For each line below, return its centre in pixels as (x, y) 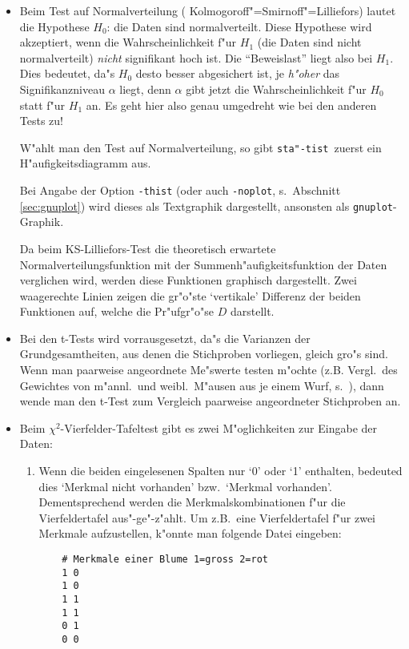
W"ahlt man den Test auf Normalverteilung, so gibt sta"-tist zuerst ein (200, 147)
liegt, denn (145, 89)
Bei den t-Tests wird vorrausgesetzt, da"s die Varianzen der (165, 338)
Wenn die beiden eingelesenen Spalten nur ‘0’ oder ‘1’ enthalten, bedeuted (221, 471)
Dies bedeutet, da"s (67, 73)
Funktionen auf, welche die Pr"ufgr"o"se (117, 311)
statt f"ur (42, 105)
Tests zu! (41, 121)
